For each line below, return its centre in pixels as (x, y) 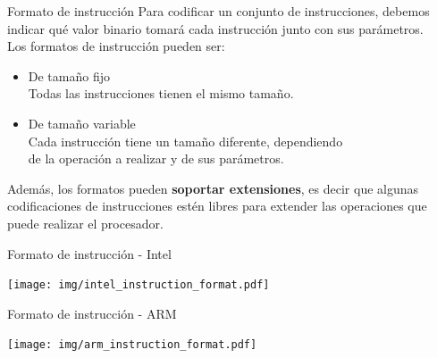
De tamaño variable (82, 123)
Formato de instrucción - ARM (92, 313)
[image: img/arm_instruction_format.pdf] (132, 345)
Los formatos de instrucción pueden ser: (116, 46)
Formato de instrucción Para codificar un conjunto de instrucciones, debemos (218, 11)
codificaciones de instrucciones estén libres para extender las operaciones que (217, 206)
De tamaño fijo (69, 75)
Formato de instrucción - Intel (89, 253)
